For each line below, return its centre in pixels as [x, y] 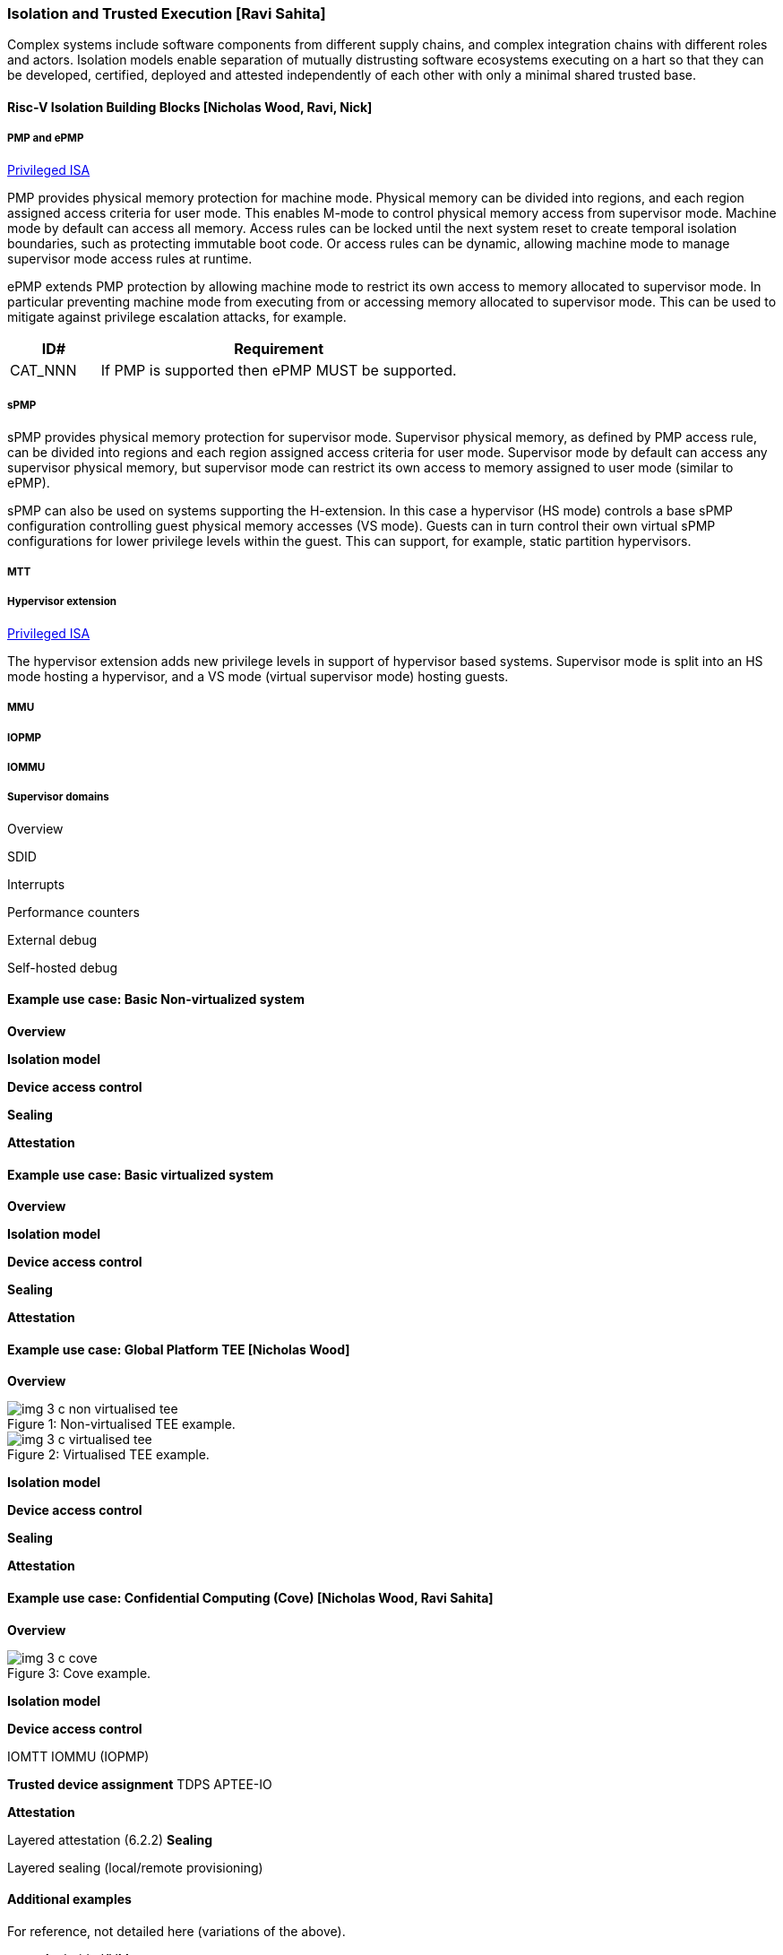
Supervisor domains [58, 797]
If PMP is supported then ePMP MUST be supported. [279, 370]
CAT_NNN [43, 370]
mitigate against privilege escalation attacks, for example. [177, 316]
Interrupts [36, 884]
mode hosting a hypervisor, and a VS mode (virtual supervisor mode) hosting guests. [258, 676]
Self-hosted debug [63, 967]
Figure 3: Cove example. [79, 1673]
